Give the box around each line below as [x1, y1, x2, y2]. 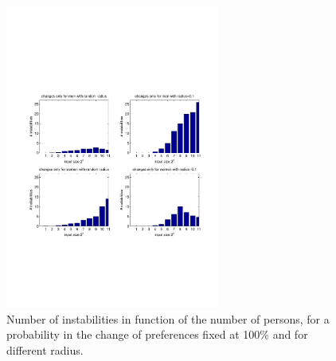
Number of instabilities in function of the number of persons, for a [6, 310, 330, 327]
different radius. [6, 341, 84, 358]
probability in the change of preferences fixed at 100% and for [6, 326, 308, 343]
